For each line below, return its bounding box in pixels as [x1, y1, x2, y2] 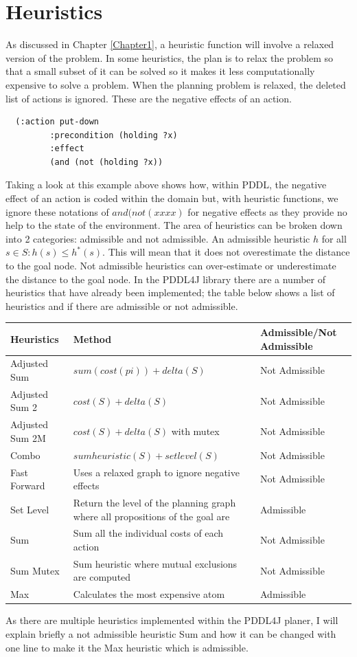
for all [321, 231, 347, 245]
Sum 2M [10, 430, 46, 445]
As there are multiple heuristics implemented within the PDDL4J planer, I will [5, 613, 338, 627]
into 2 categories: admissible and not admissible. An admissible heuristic [5, 231, 310, 245]
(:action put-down [15, 117, 100, 127]
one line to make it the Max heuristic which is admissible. [5, 640, 249, 654]
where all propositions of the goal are [73, 509, 230, 523]
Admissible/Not [260, 324, 337, 339]
